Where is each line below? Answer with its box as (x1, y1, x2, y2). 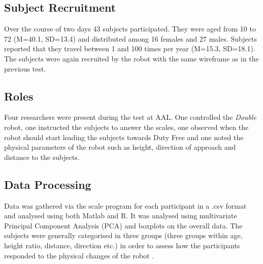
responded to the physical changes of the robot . (4, 250, 154, 260)
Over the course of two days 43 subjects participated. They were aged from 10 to (4, 23, 256, 34)
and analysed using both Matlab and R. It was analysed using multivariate (4, 210, 237, 221)
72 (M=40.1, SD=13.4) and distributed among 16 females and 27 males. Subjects (4, 33, 257, 44)
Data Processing (4, 176, 91, 192)
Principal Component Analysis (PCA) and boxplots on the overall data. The (4, 220, 243, 230)
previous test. (4, 63, 46, 74)
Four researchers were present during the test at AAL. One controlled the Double (4, 112, 256, 122)
